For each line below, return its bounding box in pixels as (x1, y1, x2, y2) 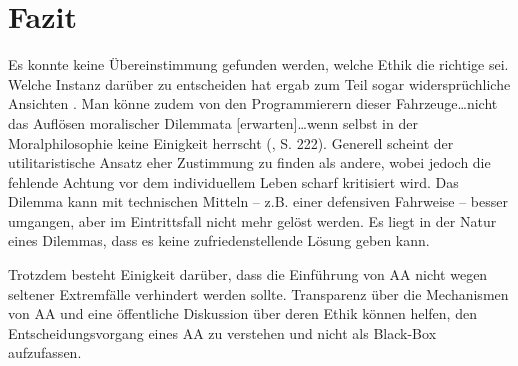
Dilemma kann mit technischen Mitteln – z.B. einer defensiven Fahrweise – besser (8, 191, 508, 212)
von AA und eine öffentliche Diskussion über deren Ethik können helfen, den (8, 303, 477, 324)
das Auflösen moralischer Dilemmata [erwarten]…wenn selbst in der (8, 112, 418, 133)
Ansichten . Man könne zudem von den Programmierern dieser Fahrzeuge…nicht (8, 93, 498, 114)
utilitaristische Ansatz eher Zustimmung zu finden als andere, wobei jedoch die (8, 152, 491, 173)
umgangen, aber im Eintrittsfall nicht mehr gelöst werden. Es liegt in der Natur (8, 210, 497, 231)
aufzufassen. (8, 342, 82, 363)
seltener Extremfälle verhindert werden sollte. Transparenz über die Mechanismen (8, 283, 509, 304)
